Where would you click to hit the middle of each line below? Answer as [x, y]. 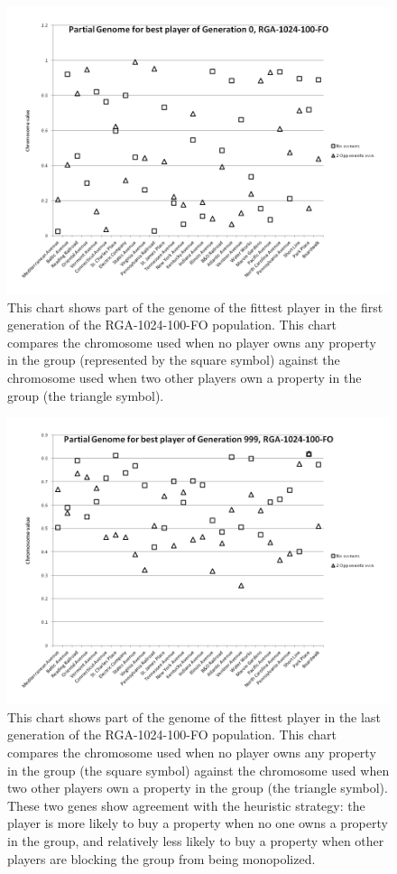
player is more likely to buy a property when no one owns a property [198, 823]
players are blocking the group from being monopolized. [162, 858]
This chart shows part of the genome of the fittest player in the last [194, 716]
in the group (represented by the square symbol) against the [174, 360]
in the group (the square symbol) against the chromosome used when [198, 770]
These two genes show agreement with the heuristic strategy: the [186, 805]
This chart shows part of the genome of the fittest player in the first [195, 307]
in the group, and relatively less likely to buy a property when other [196, 840]
